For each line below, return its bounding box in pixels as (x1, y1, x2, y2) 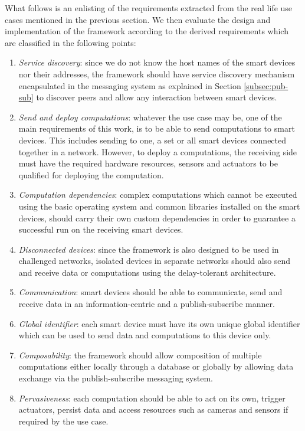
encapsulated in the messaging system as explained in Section (18, 79, 241, 92)
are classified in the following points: (5, 36, 136, 48)
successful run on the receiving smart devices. (18, 223, 183, 236)
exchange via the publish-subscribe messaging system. (18, 372, 213, 384)
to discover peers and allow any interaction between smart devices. (36, 91, 277, 103)
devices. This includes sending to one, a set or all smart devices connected (18, 133, 287, 146)
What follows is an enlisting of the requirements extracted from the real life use (5, 2, 293, 14)
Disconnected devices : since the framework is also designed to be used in (18, 243, 279, 255)
